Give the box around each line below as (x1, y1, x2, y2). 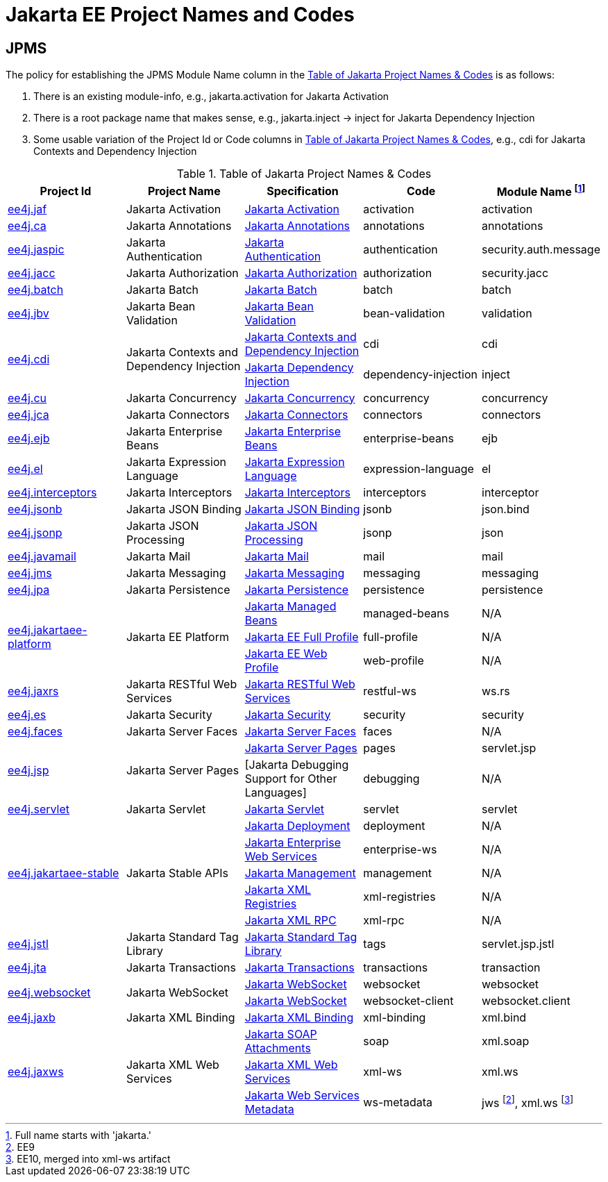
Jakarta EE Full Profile (244, 629, 359, 644)
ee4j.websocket (8, 985, 91, 999)
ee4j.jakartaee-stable (8, 865, 119, 880)
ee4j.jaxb (8, 1010, 56, 1024)
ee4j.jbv (8, 306, 49, 320)
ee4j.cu (8, 390, 47, 405)
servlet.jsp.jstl (482, 936, 555, 951)
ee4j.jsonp (8, 525, 62, 540)
